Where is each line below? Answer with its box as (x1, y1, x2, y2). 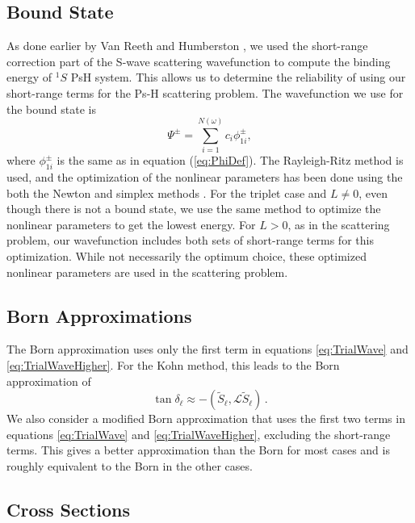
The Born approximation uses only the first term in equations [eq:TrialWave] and (6, 341, 409, 358)
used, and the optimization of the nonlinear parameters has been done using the (6, 169, 403, 186)
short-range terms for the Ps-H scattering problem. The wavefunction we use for (6, 84, 404, 101)
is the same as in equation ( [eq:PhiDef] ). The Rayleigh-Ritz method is (57, 152, 404, 169)
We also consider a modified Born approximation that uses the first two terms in (6, 410, 405, 427)
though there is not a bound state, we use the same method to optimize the (6, 200, 381, 217)
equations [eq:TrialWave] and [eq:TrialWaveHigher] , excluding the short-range (6, 425, 391, 442)
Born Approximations (6, 303, 192, 328)
